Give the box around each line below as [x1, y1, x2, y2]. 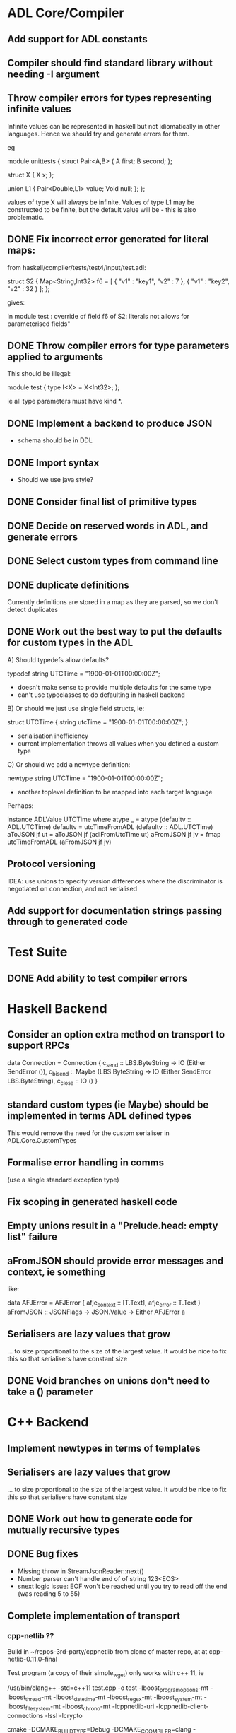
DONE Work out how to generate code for [7, 1513, 193, 1525]
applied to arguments [7, 351, 104, 363]
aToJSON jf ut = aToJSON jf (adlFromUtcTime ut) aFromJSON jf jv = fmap [7, 830, 221, 838]
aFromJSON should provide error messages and [7, 1255, 224, 1267]
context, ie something [7, 1266, 106, 1278]
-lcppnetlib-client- [155, 1702, 209, 1710]
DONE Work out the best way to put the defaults [7, 625, 223, 638]
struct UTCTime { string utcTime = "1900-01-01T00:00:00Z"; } [7, 717, 189, 726]
